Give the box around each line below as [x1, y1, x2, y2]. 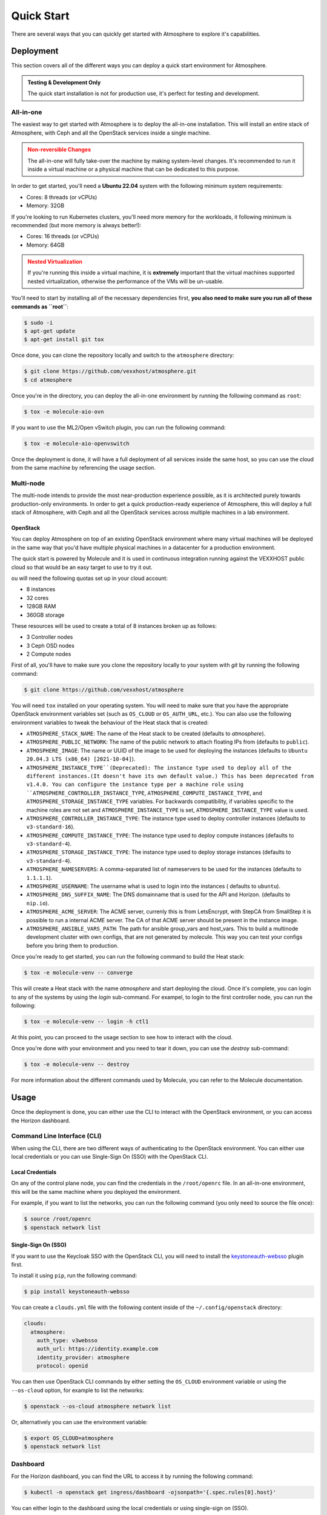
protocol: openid [36, 1362, 88, 1370]
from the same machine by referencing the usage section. [11, 464, 156, 471]
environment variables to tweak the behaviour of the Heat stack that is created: [11, 719, 209, 726]
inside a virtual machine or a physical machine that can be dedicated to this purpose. [27, 165, 240, 173]
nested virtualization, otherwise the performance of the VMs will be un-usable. [27, 278, 224, 285]
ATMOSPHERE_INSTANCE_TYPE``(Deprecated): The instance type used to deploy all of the [26, 764, 292, 771]
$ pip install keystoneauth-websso [24, 1288, 130, 1295]
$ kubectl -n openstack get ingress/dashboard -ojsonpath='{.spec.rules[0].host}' [24, 1488, 277, 1496]
